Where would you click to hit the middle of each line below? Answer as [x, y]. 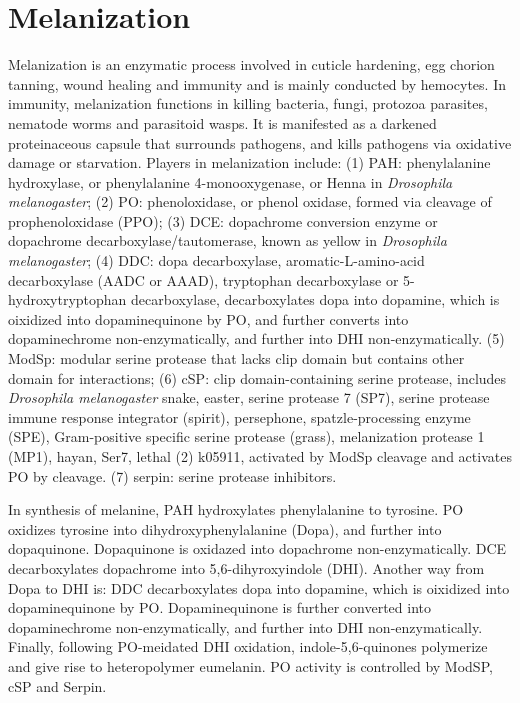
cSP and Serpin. [57, 685]
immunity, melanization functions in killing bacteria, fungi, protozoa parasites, [248, 103]
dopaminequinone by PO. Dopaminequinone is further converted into [219, 607]
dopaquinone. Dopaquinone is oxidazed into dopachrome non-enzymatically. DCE [257, 548]
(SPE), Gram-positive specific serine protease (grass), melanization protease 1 [246, 436]
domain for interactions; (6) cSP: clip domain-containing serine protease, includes [257, 377]
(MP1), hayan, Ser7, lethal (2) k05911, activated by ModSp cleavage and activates [260, 456]
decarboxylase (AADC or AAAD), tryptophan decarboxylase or [203, 279]
